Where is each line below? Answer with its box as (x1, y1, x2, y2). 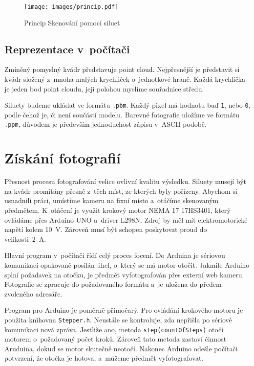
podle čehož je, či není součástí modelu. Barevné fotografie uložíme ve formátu (4, 109, 240, 119)
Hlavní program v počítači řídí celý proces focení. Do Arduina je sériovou (4, 250, 225, 260)
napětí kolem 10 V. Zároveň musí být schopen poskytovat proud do (4, 224, 207, 234)
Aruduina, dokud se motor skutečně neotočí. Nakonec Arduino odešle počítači (4, 343, 238, 353)
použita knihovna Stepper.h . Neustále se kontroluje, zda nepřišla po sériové (4, 314, 232, 324)
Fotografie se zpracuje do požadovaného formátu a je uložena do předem (4, 279, 222, 289)
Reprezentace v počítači (4, 41, 130, 56)
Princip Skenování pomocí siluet (24, 17, 120, 27)
